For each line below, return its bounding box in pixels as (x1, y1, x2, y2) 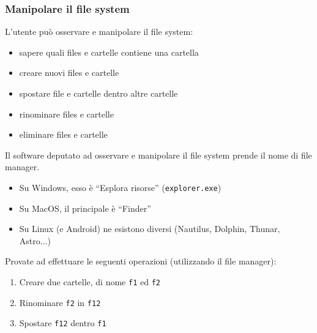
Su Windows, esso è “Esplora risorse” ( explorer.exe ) (19, 181, 222, 193)
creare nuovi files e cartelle (19, 66, 119, 79)
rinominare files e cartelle (19, 107, 114, 120)
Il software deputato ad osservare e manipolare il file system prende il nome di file (5, 148, 312, 161)
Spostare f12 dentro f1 (19, 316, 106, 329)
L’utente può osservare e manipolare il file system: (5, 25, 193, 38)
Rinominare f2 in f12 (19, 296, 101, 309)
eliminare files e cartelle (19, 128, 108, 141)
